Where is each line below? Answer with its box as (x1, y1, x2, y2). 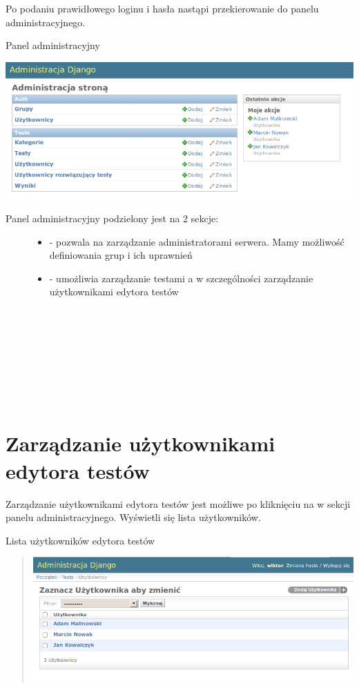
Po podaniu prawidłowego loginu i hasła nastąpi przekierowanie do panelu (6, 1, 319, 15)
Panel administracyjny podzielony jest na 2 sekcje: (6, 211, 219, 226)
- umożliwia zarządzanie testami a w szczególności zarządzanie (49, 271, 313, 285)
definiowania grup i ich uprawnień (49, 248, 193, 262)
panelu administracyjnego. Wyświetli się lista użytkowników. (6, 510, 261, 524)
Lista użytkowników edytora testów (6, 533, 155, 547)
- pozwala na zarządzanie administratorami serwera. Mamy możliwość (49, 234, 345, 248)
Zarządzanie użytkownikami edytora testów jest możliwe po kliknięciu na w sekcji (6, 496, 351, 511)
